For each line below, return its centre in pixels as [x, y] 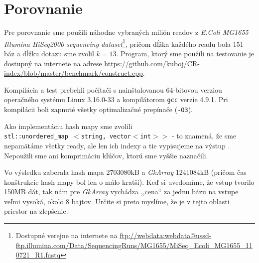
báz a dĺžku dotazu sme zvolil [49, 53]
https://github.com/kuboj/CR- [152, 63]
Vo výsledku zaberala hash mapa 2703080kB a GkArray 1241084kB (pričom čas [125, 172]
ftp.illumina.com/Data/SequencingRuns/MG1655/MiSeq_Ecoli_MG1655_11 [134, 245]
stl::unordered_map [36, 137]
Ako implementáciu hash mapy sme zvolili [68, 126]
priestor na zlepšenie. [36, 211]
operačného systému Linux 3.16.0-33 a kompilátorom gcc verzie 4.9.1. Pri [116, 99]
